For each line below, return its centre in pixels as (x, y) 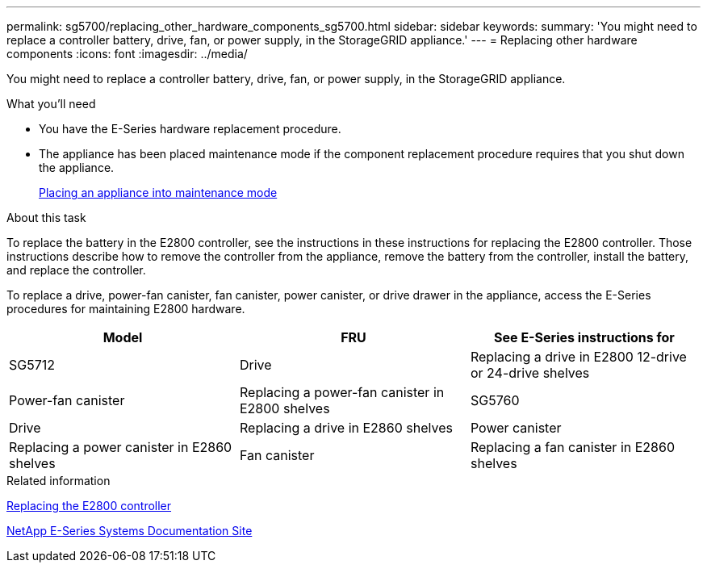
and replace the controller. (76, 270)
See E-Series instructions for (584, 337)
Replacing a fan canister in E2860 (572, 447)
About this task (46, 218)
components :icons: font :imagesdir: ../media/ (127, 54)
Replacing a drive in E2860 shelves (346, 428)
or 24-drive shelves (530, 373)
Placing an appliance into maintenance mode (158, 192)
